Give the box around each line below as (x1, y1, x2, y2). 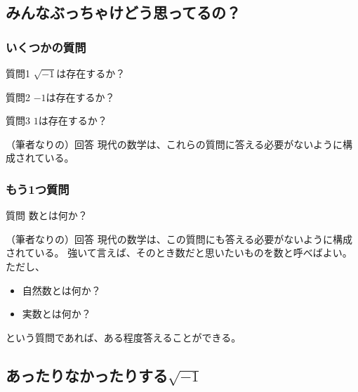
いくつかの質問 (6, 38, 86, 55)
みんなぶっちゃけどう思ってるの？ (6, 1, 241, 23)
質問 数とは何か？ (6, 208, 88, 223)
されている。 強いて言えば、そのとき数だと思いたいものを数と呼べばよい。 (6, 245, 352, 260)
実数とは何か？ (22, 306, 91, 321)
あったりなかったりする (6, 364, 168, 386)
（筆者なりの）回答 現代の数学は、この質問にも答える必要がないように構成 (6, 231, 352, 246)
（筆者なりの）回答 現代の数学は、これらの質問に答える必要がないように (6, 136, 343, 151)
